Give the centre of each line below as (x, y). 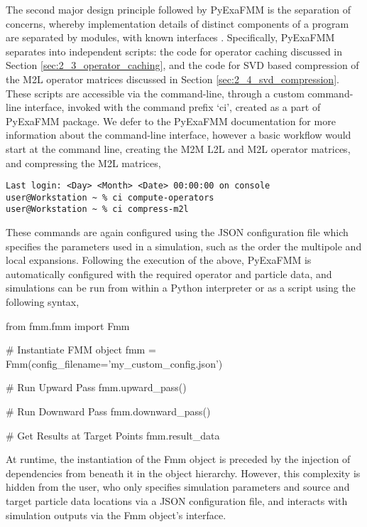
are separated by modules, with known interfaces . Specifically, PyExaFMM (170, 37)
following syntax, (43, 302)
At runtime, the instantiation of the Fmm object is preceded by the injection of (178, 459)
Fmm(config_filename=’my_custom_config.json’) (114, 363)
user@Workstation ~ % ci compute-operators (110, 197)
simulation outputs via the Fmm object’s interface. (116, 515)
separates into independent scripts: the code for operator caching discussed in (174, 51)
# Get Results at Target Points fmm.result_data (113, 435)
